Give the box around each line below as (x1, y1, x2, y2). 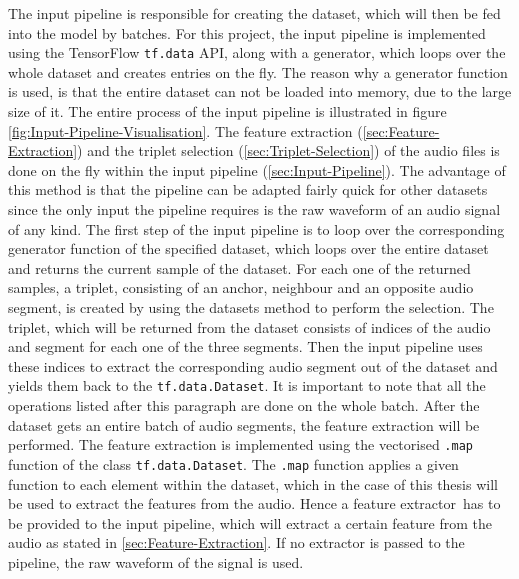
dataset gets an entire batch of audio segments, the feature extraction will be (8, 414, 480, 435)
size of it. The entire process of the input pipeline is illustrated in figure (8, 101, 447, 122)
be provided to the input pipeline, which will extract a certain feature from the (8, 512, 493, 533)
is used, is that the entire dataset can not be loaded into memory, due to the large (8, 81, 512, 102)
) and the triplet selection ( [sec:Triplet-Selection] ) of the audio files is (77, 140, 500, 161)
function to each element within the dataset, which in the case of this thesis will (8, 473, 498, 494)
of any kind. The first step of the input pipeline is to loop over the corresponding (8, 218, 505, 239)
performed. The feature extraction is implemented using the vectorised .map (8, 434, 473, 455)
